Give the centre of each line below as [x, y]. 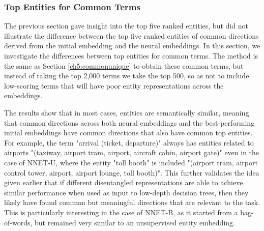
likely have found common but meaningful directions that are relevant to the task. [132, 202]
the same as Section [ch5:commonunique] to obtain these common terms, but [124, 65]
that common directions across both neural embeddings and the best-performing [129, 122]
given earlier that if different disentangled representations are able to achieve [124, 182]
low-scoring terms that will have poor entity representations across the [114, 85]
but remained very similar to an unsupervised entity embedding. [135, 222]
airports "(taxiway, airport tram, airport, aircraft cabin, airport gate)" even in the [132, 152]
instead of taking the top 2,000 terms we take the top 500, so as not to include [127, 76]
